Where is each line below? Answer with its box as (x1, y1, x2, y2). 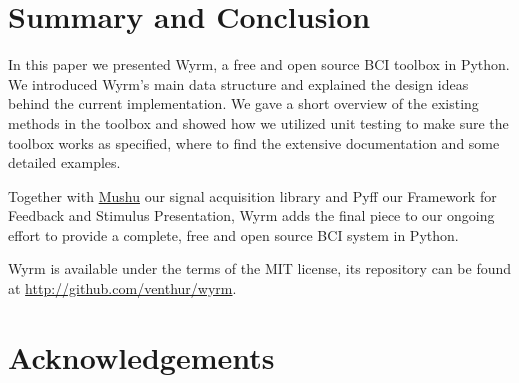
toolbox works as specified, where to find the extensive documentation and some (8, 132, 500, 153)
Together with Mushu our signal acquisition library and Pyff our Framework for (8, 185, 497, 206)
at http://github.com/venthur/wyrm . (8, 278, 237, 299)
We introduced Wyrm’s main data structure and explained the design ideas (8, 73, 469, 94)
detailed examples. (8, 152, 121, 173)
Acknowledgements (8, 336, 275, 377)
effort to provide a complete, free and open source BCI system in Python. (8, 224, 459, 245)
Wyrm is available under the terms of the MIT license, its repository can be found (8, 258, 512, 279)
